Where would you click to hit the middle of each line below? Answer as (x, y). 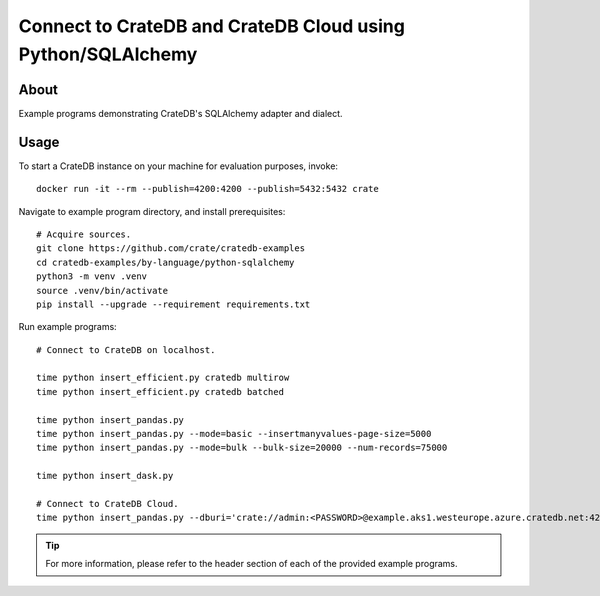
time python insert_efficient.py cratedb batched (160, 391)
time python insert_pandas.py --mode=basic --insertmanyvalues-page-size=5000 (234, 434)
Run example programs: (67, 327)
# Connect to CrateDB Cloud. (107, 503)
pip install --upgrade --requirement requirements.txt (173, 304)
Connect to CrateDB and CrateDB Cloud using (211, 26)
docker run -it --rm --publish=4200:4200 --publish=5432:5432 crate (207, 189)
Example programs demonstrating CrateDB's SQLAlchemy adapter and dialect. (181, 113)
